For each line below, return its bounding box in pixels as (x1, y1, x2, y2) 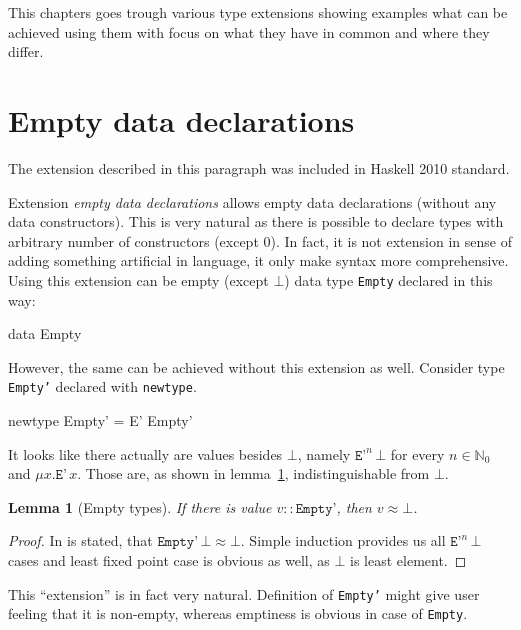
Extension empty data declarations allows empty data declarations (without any (8, 191, 497, 212)
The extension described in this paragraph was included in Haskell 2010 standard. (8, 157, 510, 178)
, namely (297, 443, 351, 464)
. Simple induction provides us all (240, 530, 446, 551)
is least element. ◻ (350, 549, 467, 570)
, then (336, 496, 372, 517)
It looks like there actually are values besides (8, 443, 283, 464)
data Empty (8, 323, 82, 344)
